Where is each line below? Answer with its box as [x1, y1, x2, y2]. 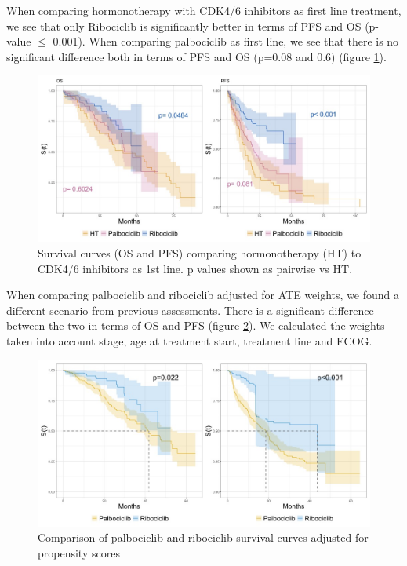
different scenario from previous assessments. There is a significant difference [6, 301, 374, 318]
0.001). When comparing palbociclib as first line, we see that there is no [53, 33, 399, 49]
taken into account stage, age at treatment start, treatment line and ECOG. [6, 332, 372, 349]
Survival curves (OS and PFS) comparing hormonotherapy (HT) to [38, 244, 362, 261]
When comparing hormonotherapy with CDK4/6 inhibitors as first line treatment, [6, 2, 402, 18]
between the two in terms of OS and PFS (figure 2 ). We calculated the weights [6, 317, 385, 334]
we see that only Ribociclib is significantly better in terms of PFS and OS [6, 17, 362, 34]
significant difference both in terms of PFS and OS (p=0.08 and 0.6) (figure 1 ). [6, 48, 387, 64]
